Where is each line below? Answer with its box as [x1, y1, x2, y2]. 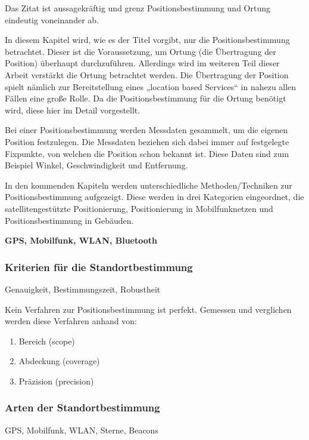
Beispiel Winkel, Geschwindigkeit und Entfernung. [5, 159, 188, 171]
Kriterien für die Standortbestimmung [5, 259, 193, 274]
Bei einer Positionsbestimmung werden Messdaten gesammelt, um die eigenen [5, 124, 288, 136]
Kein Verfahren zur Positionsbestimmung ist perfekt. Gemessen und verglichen [5, 303, 292, 315]
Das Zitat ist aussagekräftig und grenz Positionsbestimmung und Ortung [5, 2, 270, 14]
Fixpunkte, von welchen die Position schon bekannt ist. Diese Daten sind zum [5, 147, 289, 159]
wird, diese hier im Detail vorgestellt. [5, 103, 141, 116]
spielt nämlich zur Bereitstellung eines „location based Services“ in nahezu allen [5, 80, 296, 93]
